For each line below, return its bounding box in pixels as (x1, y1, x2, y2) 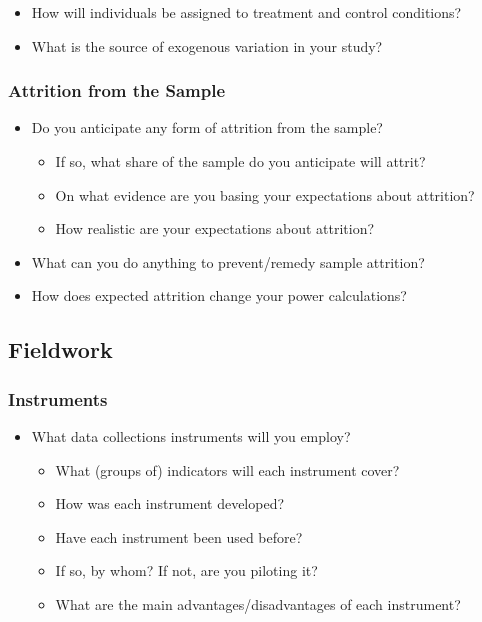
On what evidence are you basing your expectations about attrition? (55, 184, 475, 205)
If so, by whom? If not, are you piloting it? (55, 560, 318, 581)
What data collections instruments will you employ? (31, 425, 351, 446)
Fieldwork (8, 334, 113, 365)
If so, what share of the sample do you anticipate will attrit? (55, 151, 426, 171)
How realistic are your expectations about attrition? (55, 218, 375, 239)
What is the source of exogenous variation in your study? (31, 35, 383, 56)
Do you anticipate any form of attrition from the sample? (31, 117, 383, 138)
